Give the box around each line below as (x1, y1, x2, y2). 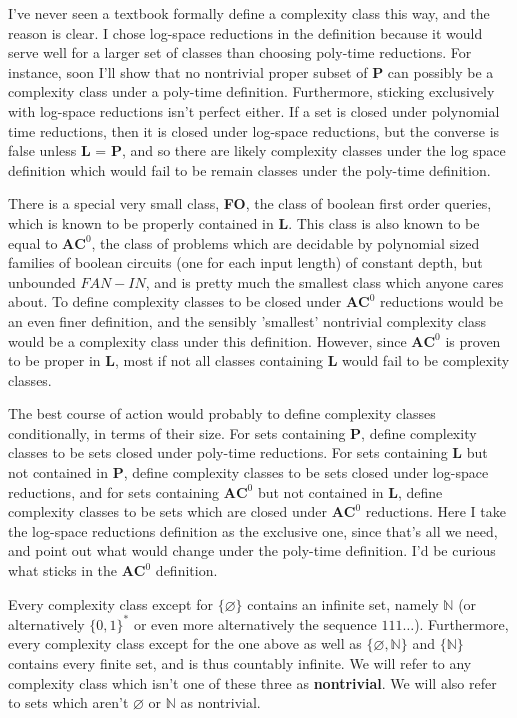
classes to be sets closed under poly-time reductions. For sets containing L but (8, 442, 488, 463)
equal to (8, 232, 58, 253)
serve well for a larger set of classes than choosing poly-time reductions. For (8, 42, 472, 63)
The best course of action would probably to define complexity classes (8, 403, 436, 424)
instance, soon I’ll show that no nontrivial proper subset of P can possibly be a (8, 61, 494, 82)
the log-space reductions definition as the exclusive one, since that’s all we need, (8, 520, 498, 541)
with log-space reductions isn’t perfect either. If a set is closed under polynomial (8, 100, 500, 121)
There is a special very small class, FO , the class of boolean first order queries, (8, 193, 492, 214)
